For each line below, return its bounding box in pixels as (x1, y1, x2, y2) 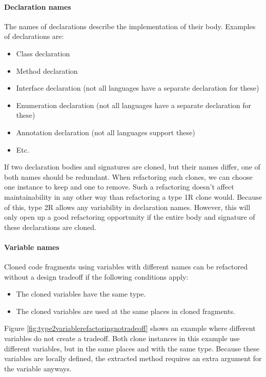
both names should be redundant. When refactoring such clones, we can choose (4, 171, 253, 182)
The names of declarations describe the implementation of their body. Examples (4, 20, 256, 31)
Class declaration (16, 48, 70, 58)
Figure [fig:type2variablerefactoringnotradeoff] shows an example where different (4, 323, 256, 333)
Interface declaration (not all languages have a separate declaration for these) (16, 82, 259, 93)
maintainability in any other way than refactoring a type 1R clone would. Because (4, 191, 262, 202)
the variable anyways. (4, 363, 72, 373)
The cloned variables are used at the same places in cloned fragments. (16, 305, 235, 316)
